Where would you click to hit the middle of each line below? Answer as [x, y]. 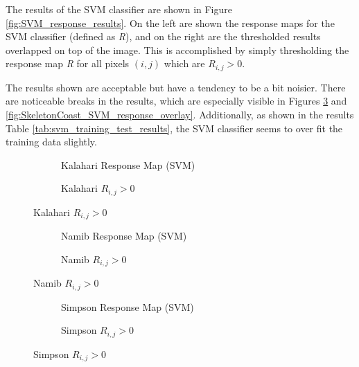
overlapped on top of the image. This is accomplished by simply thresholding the [177, 50]
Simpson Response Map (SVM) [128, 306]
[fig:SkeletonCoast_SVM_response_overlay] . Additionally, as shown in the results [180, 115]
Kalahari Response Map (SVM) [128, 164]
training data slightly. [51, 142]
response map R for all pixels [68, 63]
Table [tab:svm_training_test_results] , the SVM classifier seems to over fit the [174, 128]
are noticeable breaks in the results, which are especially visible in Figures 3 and [176, 101]
